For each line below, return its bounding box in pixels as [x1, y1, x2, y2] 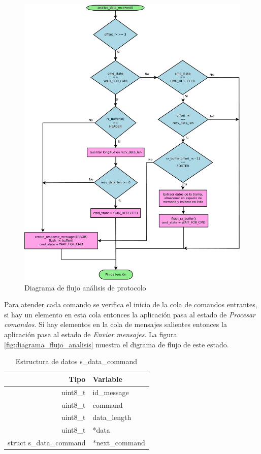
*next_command [92, 437, 145, 448]
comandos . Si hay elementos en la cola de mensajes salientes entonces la [4, 319, 227, 330]
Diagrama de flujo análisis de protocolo [24, 282, 146, 293]
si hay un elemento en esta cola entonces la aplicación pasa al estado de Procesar [4, 309, 255, 319]
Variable [92, 373, 122, 384]
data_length [92, 412, 132, 423]
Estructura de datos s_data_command [15, 356, 138, 367]
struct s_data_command [8, 437, 86, 448]
